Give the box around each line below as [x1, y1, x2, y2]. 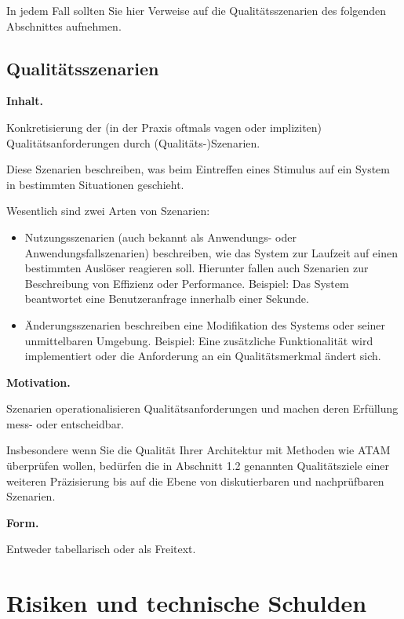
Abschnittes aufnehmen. [6, 17, 122, 34]
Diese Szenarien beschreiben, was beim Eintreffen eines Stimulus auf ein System [6, 161, 390, 177]
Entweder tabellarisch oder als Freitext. [6, 541, 196, 557]
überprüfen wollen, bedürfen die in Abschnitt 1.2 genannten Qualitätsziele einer [6, 457, 390, 474]
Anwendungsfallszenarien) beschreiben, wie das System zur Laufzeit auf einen [24, 244, 398, 260]
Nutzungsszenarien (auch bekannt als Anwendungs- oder [24, 228, 297, 245]
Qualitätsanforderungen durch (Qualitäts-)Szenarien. [6, 134, 260, 151]
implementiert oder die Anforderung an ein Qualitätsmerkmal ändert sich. [24, 348, 381, 364]
